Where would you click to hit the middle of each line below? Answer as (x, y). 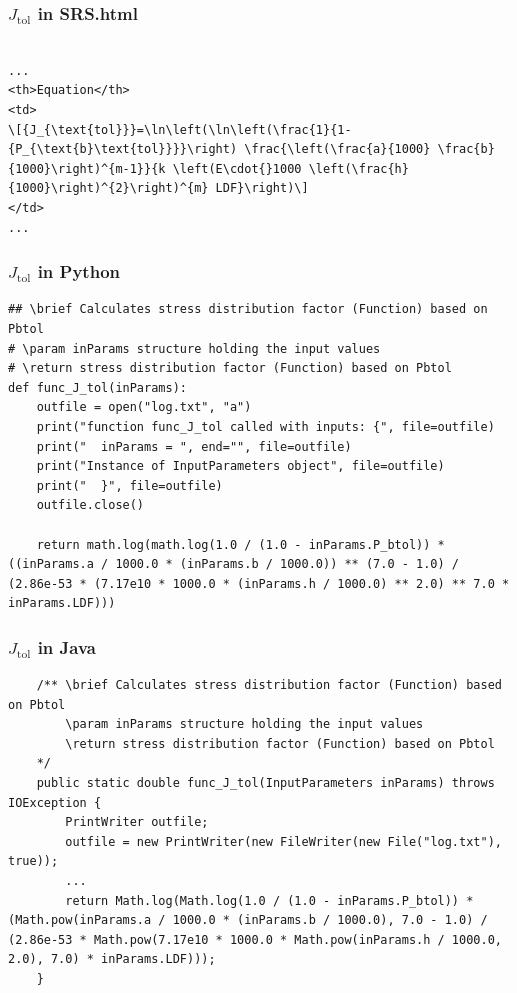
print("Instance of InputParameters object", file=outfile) (240, 466)
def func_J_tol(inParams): (97, 387)
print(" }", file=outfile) (129, 485)
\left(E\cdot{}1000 (237, 168)
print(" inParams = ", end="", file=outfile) (194, 446)
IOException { (55, 802)
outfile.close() (90, 505)
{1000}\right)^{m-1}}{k (87, 168)
